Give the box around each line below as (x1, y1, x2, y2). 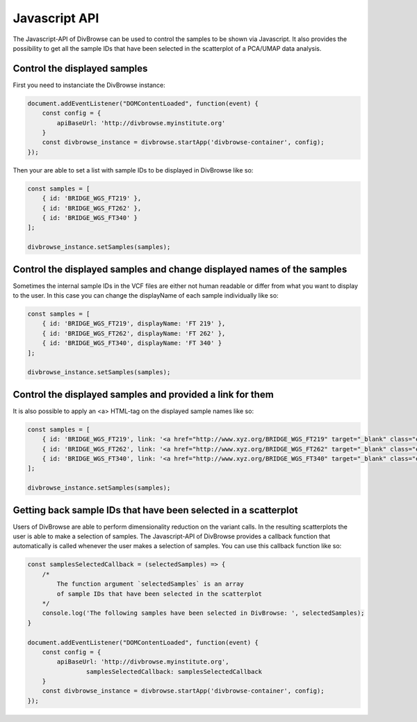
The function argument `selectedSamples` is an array (56, 580, 244, 588)
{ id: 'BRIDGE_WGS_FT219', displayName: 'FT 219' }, (42, 320, 226, 328)
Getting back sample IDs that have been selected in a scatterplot (13, 504, 298, 516)
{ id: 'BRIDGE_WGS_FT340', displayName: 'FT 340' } (42, 339, 222, 347)
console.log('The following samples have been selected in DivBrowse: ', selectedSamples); (42, 609, 365, 617)
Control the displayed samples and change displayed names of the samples (13, 263, 347, 275)
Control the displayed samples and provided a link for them (13, 388, 274, 400)
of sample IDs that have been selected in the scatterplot (56, 590, 263, 597)
